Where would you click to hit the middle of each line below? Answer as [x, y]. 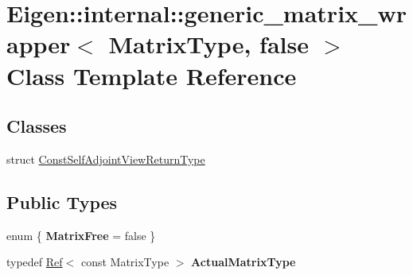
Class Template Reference [152, 75]
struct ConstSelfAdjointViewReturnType [106, 159]
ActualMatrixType [244, 262]
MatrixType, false [208, 44]
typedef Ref [35, 262]
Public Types [62, 201]
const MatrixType [125, 262]
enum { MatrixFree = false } [81, 235]
